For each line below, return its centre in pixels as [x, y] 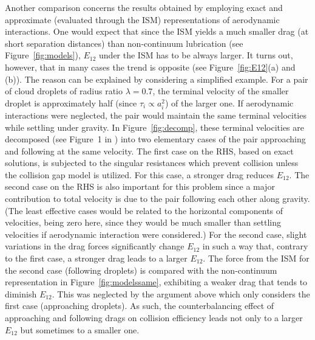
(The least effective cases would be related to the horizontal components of [144, 210]
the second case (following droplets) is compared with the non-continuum [141, 270]
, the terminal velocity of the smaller [221, 91]
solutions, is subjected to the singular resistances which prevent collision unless [152, 163]
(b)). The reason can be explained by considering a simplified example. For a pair [157, 79]
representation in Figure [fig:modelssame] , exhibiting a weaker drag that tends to [156, 282]
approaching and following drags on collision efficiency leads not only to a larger [154, 317]
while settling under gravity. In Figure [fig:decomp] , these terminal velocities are [154, 127]
